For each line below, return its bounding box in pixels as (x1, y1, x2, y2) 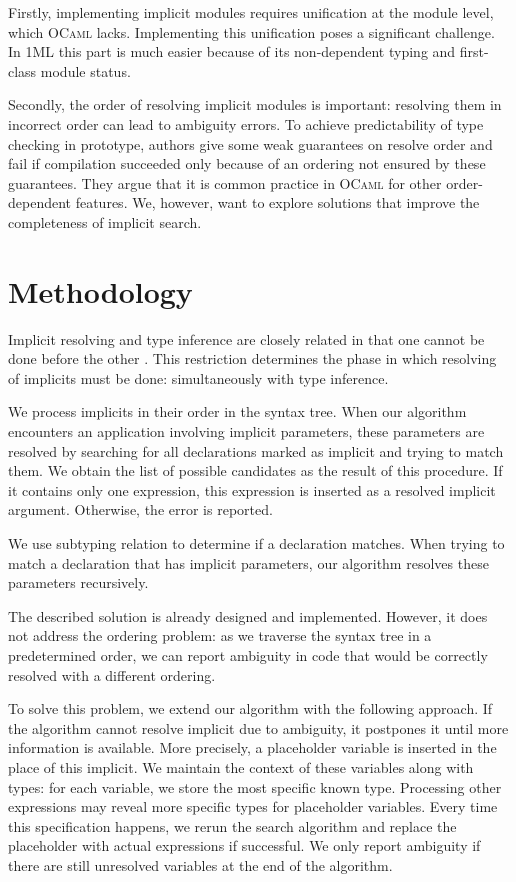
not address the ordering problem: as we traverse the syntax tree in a (8, 625, 432, 646)
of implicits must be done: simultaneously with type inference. (8, 367, 389, 388)
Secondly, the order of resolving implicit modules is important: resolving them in (8, 94, 502, 115)
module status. (40, 60, 131, 81)
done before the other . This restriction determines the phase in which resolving (8, 348, 497, 369)
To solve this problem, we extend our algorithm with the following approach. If (8, 698, 493, 719)
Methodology (8, 270, 193, 311)
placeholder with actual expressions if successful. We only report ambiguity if (8, 835, 481, 856)
